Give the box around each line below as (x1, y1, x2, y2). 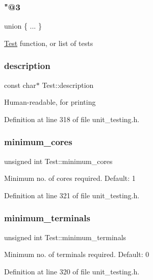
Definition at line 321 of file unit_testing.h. (4, 190, 140, 200)
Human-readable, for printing (4, 97, 96, 107)
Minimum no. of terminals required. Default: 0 (4, 249, 149, 260)
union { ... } (4, 20, 42, 31)
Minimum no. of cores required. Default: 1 (4, 173, 136, 183)
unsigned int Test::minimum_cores (4, 155, 113, 166)
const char (4, 79, 36, 90)
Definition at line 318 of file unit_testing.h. (4, 113, 140, 124)
